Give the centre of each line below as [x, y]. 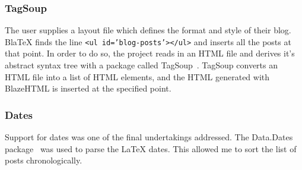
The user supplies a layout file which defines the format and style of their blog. [148, 30]
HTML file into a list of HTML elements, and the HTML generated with [137, 76]
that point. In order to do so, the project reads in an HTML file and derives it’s [150, 53]
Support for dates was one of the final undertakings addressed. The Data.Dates [149, 137]
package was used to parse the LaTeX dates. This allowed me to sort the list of [151, 148]
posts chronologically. [44, 160]
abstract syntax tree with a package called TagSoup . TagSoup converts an [142, 65]
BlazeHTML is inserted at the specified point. [88, 88]
